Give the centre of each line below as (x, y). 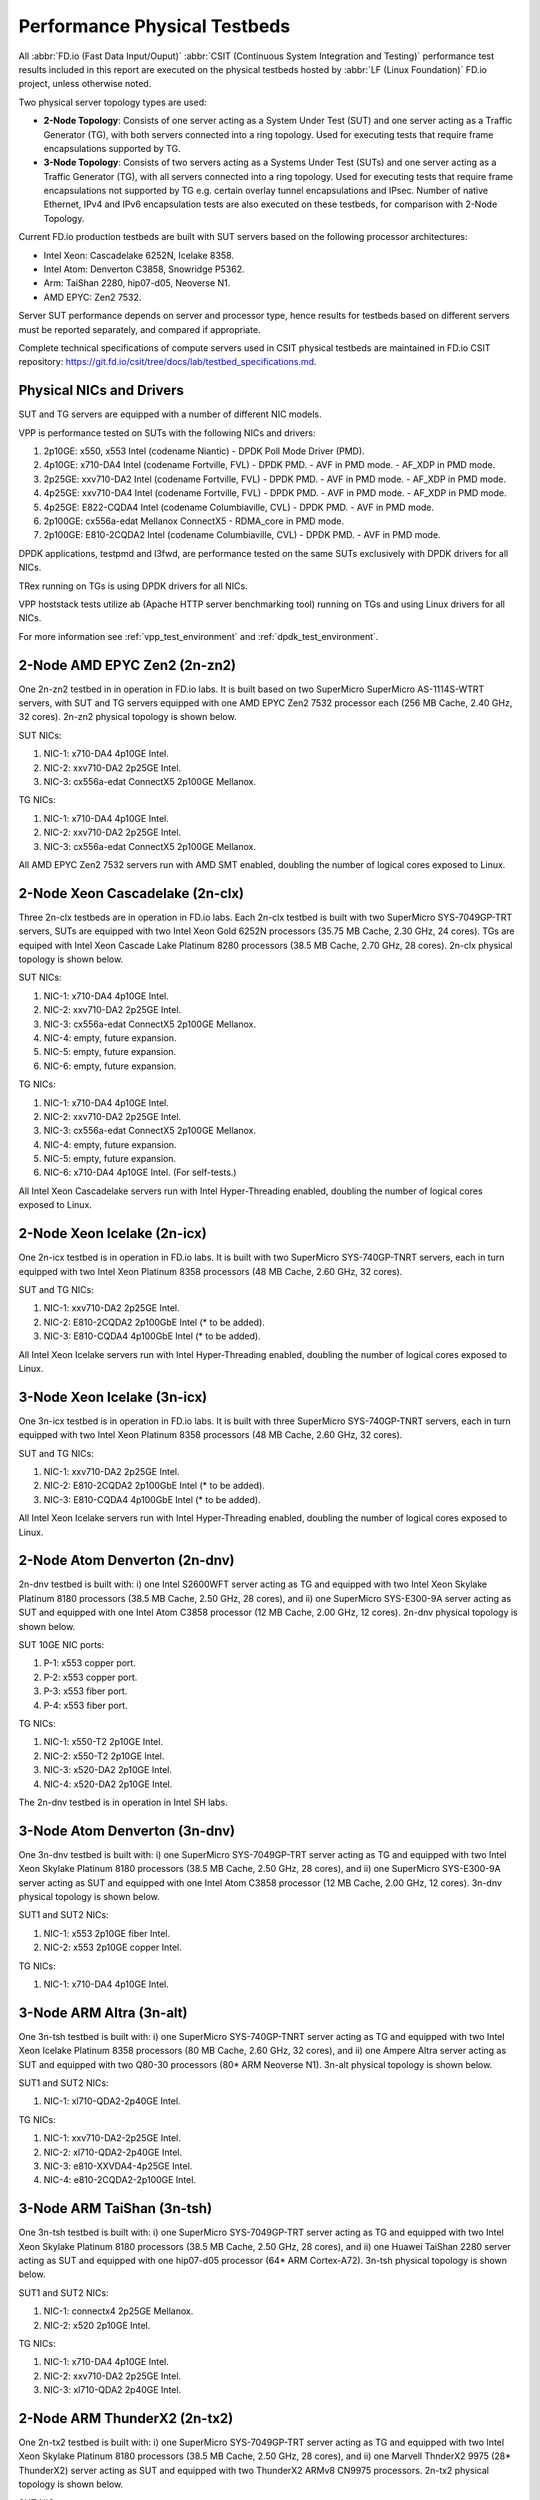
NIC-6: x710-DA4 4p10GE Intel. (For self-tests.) (140, 1172)
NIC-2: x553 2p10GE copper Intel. (112, 1947)
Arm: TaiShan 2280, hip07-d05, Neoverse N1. (137, 283)
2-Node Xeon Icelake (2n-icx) (112, 1233)
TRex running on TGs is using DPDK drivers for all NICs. (133, 586)
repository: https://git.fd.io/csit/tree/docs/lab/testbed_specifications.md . (167, 362)
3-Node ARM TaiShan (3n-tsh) (115, 2208)
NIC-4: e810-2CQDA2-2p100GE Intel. (120, 2180)
